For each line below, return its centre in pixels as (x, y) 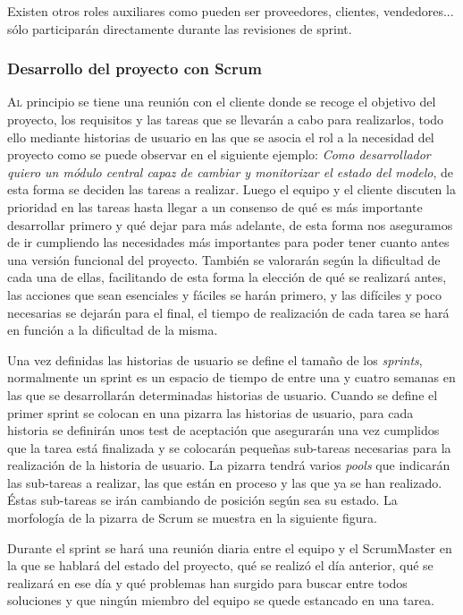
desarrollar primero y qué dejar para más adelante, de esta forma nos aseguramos (230, 224)
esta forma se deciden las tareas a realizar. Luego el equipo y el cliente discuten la (231, 189)
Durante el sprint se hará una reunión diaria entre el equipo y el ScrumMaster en (230, 547)
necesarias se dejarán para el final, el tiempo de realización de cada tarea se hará (228, 312)
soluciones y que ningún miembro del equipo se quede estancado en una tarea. (221, 600)
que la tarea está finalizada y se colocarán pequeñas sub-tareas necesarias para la (229, 447)
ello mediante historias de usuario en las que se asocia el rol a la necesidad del (221, 137)
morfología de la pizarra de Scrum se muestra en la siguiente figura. (192, 518)
